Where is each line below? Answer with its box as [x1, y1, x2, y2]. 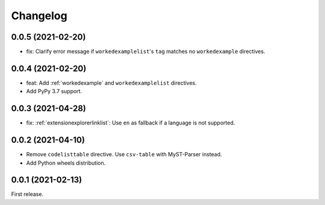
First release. [11, 191, 44, 198]
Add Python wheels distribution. [26, 159, 106, 167]
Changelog [11, 9, 67, 22]
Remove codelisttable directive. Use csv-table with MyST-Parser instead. [26, 151, 222, 158]
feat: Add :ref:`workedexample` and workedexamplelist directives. [26, 79, 197, 87]
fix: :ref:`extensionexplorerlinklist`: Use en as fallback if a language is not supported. [26, 119, 235, 126]
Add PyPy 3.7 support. [26, 88, 82, 95]
